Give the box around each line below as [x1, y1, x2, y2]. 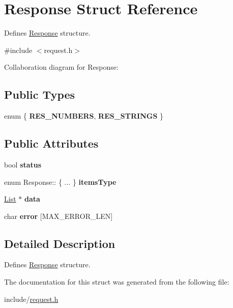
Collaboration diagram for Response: [4, 62, 119, 72]
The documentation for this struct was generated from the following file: [4, 276, 229, 287]
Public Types [4, 87, 75, 102]
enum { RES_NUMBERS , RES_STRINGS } [4, 110, 164, 121]
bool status [4, 159, 42, 170]
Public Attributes [4, 135, 99, 151]
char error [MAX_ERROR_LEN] [4, 210, 113, 221]
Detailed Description [4, 235, 115, 251]
